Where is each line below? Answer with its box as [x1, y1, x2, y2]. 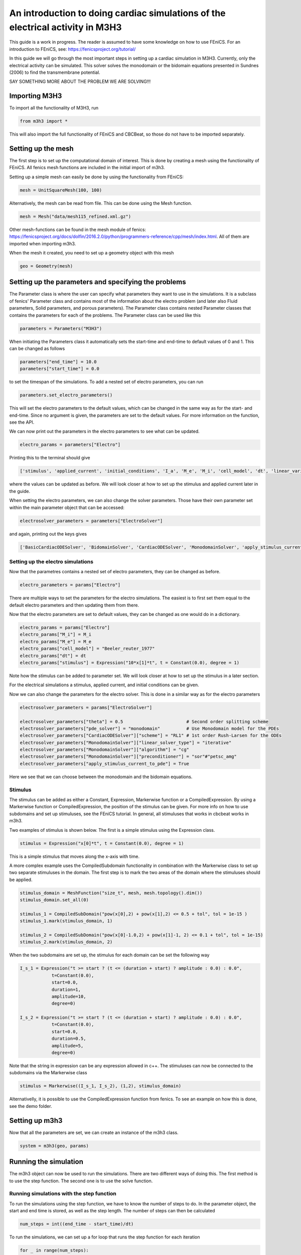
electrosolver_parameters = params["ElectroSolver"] [20, 704, 153, 710]
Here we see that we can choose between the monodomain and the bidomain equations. [9, 774, 193, 780]
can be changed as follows [9, 345, 65, 351]
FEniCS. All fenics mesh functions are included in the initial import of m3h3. [9, 165, 165, 171]
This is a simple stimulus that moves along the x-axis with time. [9, 853, 140, 859]
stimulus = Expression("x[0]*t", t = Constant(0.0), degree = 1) [20, 840, 184, 846]
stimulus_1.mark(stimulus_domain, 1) [20, 918, 113, 924]
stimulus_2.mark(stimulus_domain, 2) [20, 939, 113, 945]
